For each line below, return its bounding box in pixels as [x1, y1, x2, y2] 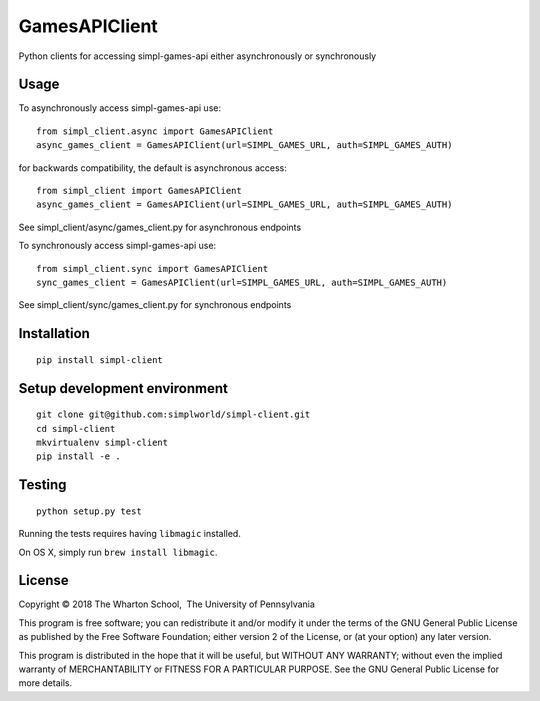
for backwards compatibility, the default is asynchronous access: [18, 161, 287, 174]
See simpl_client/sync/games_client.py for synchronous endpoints [18, 299, 292, 311]
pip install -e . [36, 451, 121, 462]
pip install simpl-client [36, 354, 164, 365]
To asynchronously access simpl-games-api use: [18, 102, 222, 114]
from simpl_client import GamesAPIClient [36, 185, 242, 197]
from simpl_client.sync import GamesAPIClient [36, 263, 269, 274]
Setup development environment [18, 380, 229, 397]
